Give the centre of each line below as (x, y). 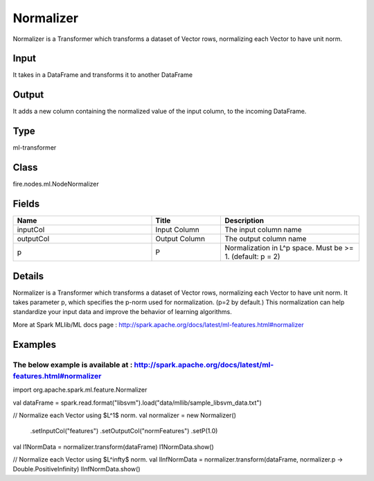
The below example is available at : (73, 365)
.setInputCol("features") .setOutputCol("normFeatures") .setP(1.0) (124, 431)
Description (244, 220)
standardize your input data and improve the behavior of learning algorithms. (122, 312)
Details (28, 276)
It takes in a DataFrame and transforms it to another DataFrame (103, 75)
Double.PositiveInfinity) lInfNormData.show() (77, 469)
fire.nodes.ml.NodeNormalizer (56, 184)
